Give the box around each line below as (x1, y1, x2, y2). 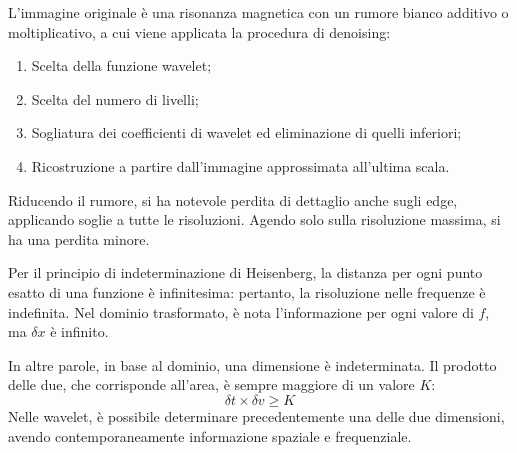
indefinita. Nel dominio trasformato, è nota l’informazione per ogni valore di (8, 301, 474, 322)
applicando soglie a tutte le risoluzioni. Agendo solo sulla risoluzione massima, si (8, 209, 501, 230)
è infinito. (50, 321, 109, 342)
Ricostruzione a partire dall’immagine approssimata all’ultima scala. (31, 155, 450, 176)
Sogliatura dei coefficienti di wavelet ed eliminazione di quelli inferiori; (31, 122, 462, 143)
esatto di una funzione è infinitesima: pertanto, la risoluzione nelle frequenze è (8, 281, 486, 302)
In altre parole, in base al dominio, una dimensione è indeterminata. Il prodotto (8, 354, 497, 375)
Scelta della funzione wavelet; (31, 55, 212, 76)
